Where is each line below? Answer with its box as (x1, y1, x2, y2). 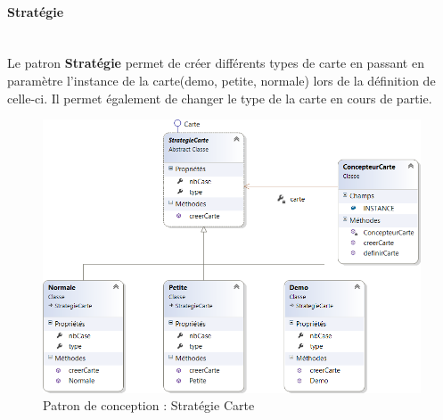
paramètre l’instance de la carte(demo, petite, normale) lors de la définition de (7, 70, 436, 89)
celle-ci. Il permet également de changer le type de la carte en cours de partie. (7, 88, 432, 107)
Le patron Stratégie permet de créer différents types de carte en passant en (7, 54, 424, 72)
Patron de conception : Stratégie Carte (43, 396, 255, 415)
